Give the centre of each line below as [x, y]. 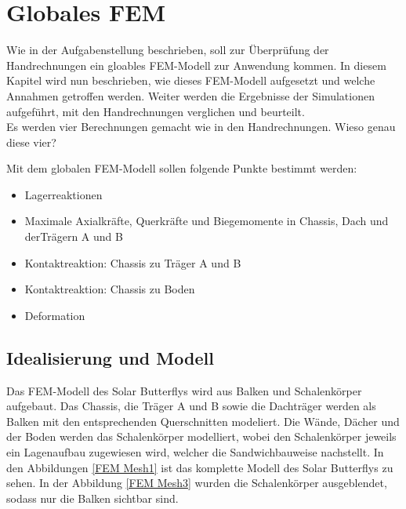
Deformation [55, 315]
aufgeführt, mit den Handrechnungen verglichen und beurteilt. [156, 111]
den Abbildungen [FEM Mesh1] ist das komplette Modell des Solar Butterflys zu [200, 467]
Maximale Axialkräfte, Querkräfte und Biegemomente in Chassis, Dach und [207, 221]
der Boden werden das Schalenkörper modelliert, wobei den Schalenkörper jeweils [201, 436]
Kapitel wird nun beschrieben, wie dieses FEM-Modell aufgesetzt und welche [191, 80]
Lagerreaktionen [63, 194]
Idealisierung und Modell [110, 357]
